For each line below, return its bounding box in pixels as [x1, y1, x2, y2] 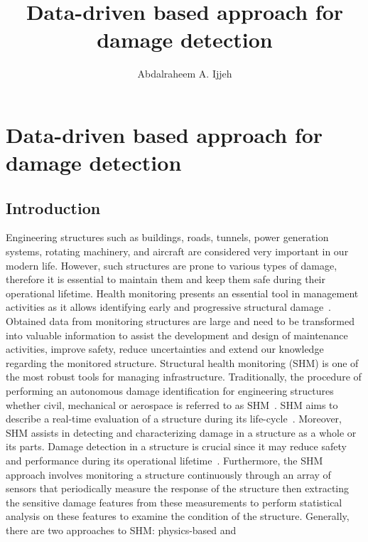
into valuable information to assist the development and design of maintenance [6, 327, 348, 342]
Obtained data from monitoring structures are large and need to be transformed [6, 314, 355, 329]
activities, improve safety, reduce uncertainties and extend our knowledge [6, 341, 324, 356]
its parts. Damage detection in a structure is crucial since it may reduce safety [6, 439, 347, 454]
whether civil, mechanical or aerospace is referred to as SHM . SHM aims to [6, 397, 338, 412]
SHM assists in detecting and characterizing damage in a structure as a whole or [6, 425, 357, 440]
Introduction [6, 196, 101, 218]
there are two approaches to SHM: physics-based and [6, 522, 237, 537]
